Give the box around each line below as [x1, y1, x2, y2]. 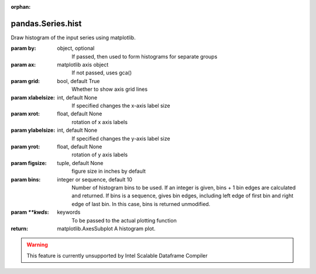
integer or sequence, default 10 [57, 176, 133, 183]
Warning [26, 241, 48, 248]
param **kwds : [11, 208, 49, 216]
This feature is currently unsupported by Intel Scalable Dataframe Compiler [26, 252, 208, 259]
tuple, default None [57, 159, 104, 166]
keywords [57, 208, 81, 216]
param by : [11, 44, 36, 52]
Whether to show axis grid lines [71, 85, 148, 93]
